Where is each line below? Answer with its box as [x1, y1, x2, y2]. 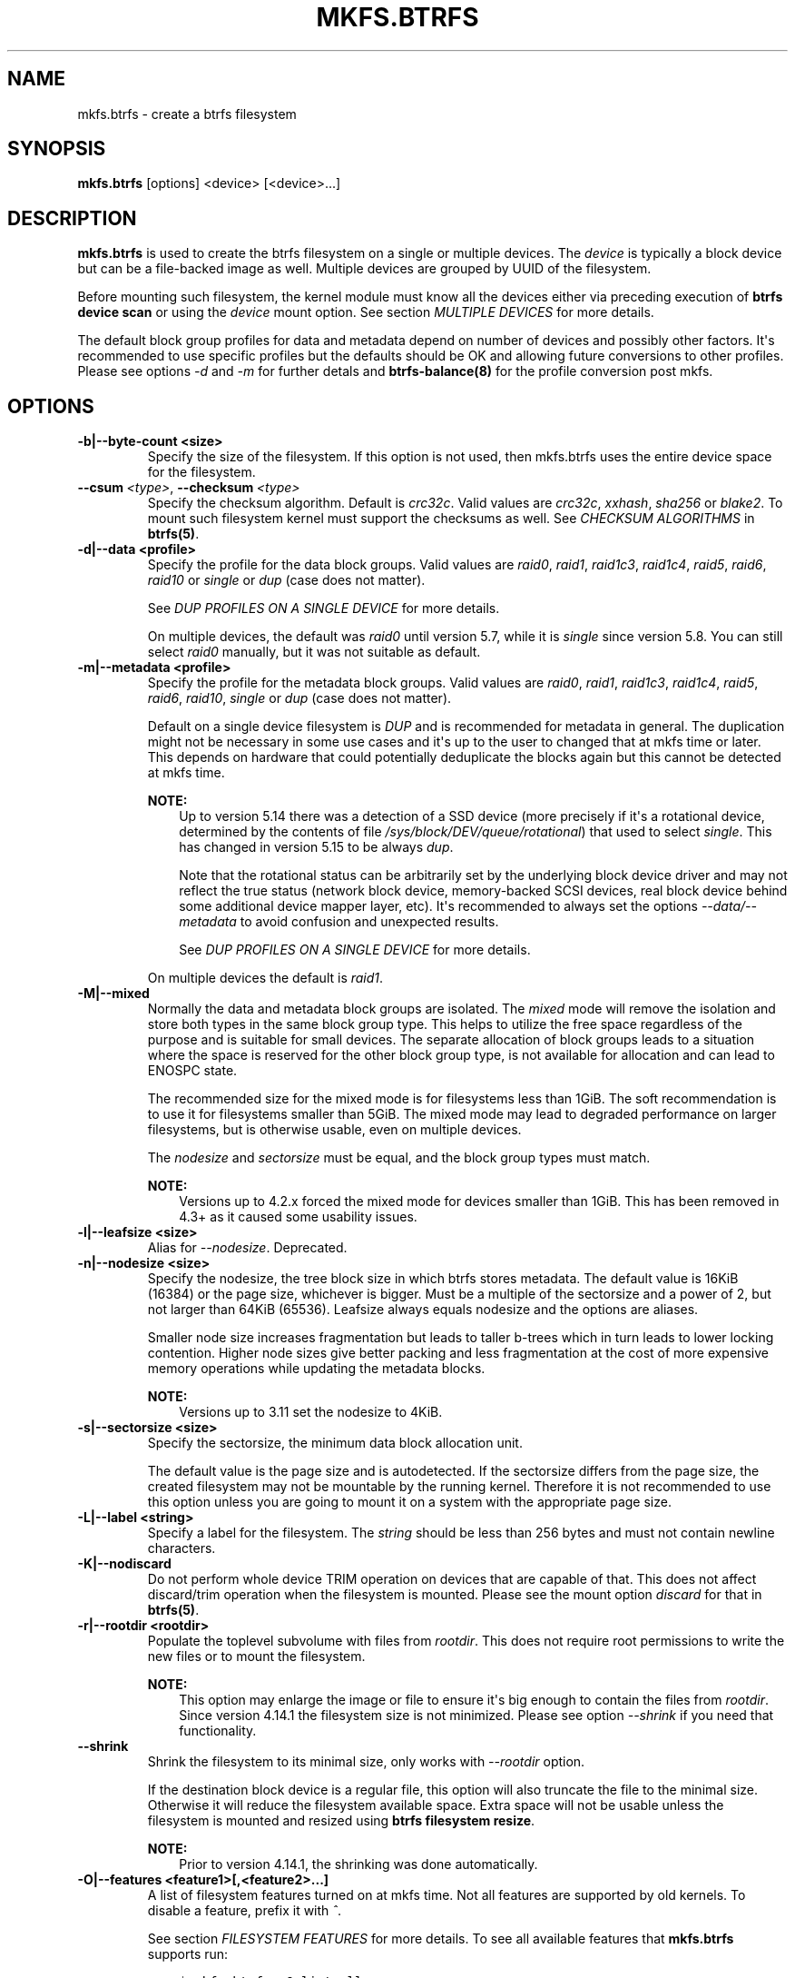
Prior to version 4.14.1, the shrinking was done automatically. [179, 1856, 538, 1873]
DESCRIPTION [7, 206, 137, 230]
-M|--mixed [77, 985, 150, 1002]
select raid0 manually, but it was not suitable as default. [147, 644, 481, 660]
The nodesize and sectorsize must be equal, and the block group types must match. [147, 1150, 651, 1166]
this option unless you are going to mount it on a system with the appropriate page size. [147, 1494, 672, 1510]
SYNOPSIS [7, 137, 106, 161]
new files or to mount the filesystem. [147, 1648, 366, 1665]
